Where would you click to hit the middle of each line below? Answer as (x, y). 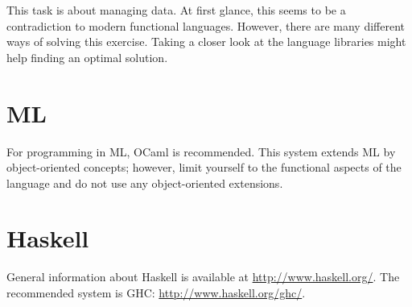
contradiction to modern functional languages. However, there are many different (206, 25)
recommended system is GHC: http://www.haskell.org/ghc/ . (156, 292)
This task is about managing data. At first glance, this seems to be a (176, 10)
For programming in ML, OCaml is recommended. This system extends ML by (201, 151)
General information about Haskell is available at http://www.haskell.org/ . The (203, 277)
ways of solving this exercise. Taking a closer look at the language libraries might (206, 41)
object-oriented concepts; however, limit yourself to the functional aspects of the (204, 167)
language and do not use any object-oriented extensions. (145, 183)
